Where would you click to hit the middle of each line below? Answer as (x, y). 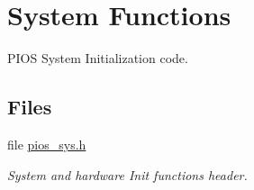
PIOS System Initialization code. (98, 58)
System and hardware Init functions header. (127, 174)
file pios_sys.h (47, 144)
